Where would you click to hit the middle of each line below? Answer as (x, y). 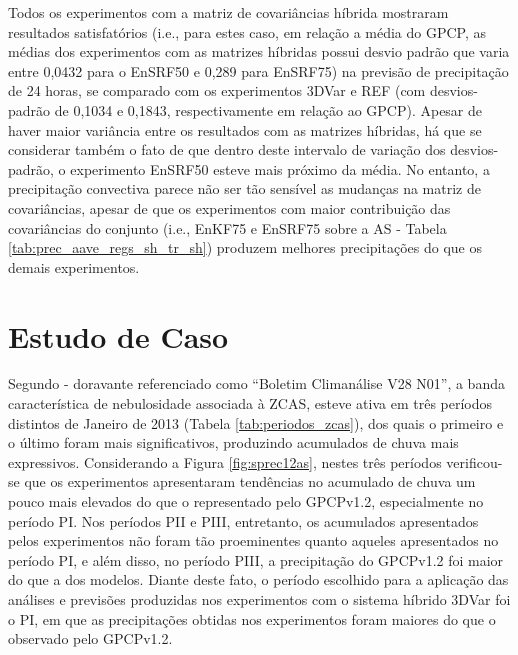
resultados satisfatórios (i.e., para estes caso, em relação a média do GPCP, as (247, 31)
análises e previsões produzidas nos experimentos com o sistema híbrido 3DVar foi (259, 598)
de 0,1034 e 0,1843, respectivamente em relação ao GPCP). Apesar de (268, 109)
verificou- (474, 461)
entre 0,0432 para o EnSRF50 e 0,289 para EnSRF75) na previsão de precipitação (258, 70)
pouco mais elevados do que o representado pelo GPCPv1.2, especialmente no (246, 501)
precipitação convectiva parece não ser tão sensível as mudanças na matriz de (244, 188)
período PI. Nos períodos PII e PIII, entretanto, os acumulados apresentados (243, 520)
